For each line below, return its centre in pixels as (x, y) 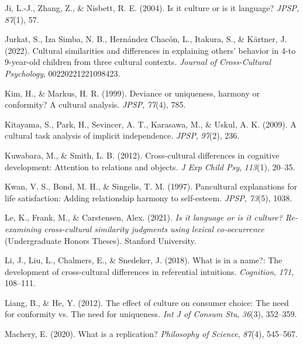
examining (23, 228)
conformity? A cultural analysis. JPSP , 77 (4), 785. (95, 104)
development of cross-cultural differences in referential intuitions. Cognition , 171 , (149, 271)
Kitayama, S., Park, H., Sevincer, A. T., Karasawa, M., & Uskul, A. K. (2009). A (151, 124)
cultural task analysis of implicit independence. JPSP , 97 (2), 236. (122, 135)
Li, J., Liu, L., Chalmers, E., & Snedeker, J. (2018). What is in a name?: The (144, 260)
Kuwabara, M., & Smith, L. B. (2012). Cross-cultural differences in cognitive (142, 155)
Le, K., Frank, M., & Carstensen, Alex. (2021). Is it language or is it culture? (144, 217)
